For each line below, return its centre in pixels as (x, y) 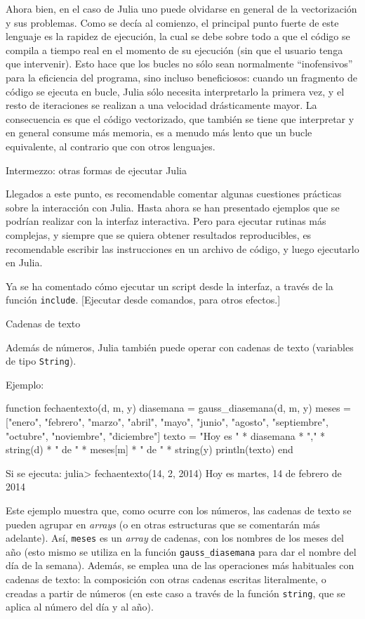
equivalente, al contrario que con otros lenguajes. (111, 146)
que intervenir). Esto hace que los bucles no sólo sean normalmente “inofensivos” (179, 64)
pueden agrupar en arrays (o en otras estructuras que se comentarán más (163, 524)
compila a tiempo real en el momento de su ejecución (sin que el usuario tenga (174, 50)
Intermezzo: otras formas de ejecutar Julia (96, 170)
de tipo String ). (41, 361)
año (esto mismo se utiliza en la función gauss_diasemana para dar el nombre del (181, 551)
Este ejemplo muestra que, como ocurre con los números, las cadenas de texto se (179, 510)
